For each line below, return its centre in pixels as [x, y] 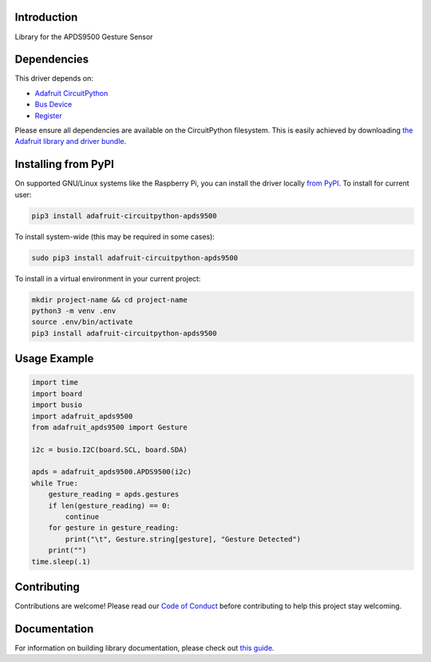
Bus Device [53, 105]
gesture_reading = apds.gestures [114, 495]
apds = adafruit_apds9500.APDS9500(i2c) [111, 472]
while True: [55, 483]
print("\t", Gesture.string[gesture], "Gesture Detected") [183, 539]
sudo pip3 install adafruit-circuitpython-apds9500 [135, 257]
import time [55, 383]
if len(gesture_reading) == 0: [109, 505]
